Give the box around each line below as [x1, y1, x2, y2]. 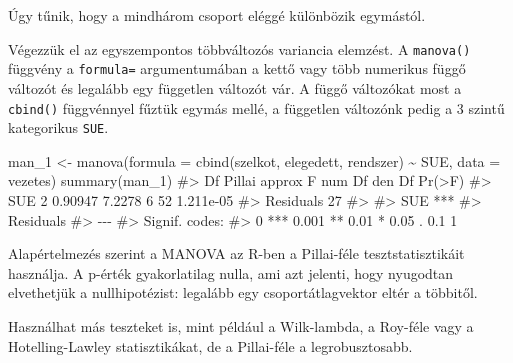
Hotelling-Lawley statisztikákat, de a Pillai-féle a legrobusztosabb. [8, 335, 413, 356]
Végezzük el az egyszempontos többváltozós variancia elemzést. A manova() [8, 38, 471, 59]
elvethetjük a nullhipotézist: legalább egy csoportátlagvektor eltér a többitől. [8, 282, 478, 303]
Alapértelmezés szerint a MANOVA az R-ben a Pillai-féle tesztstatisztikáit [8, 243, 465, 264]
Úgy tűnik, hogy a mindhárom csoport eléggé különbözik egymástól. [8, 5, 426, 25]
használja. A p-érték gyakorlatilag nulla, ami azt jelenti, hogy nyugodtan [8, 262, 454, 283]
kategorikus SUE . [8, 117, 109, 138]
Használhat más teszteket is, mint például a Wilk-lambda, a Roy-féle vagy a [8, 315, 474, 336]
